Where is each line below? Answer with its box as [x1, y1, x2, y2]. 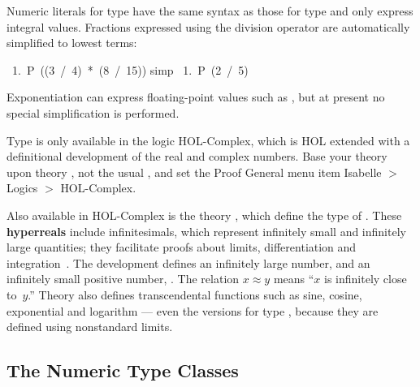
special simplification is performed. [6, 104, 180, 121]
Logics [6, 179, 38, 196]
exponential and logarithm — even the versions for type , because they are [6, 302, 379, 319]
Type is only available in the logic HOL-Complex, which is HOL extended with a [6, 131, 410, 148]
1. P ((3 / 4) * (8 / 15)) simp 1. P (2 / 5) [11, 61, 249, 78]
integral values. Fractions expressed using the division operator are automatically [6, 18, 410, 35]
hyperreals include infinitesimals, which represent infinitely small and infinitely [6, 222, 406, 239]
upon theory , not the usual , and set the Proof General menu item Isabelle [6, 163, 382, 180]
